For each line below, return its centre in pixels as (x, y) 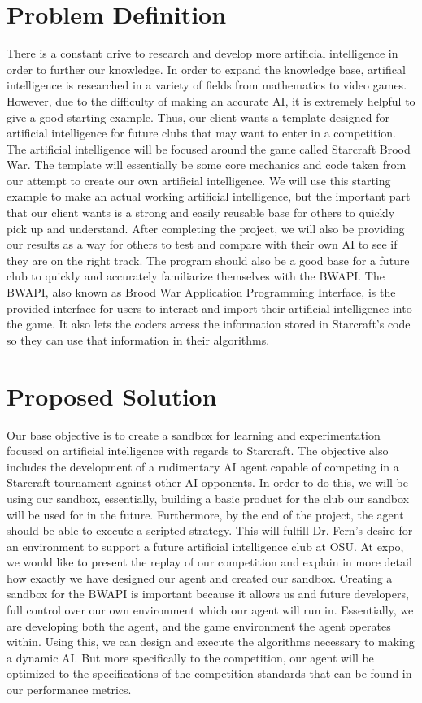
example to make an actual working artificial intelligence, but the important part (209, 196)
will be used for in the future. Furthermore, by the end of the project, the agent (205, 514)
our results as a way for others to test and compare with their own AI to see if (202, 244)
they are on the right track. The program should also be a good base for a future (208, 260)
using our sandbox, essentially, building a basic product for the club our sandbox (208, 498)
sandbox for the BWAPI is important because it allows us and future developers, (208, 594)
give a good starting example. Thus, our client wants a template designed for (198, 117)
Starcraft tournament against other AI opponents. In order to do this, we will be (207, 482)
